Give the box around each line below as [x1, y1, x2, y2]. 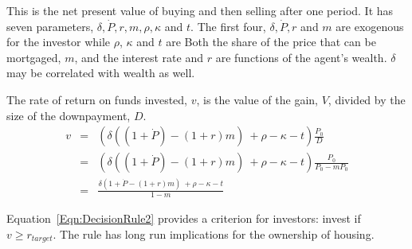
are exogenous [335, 18, 404, 34]
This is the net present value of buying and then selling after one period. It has [6, 2, 394, 18]
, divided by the [328, 91, 406, 107]
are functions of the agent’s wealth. [215, 49, 387, 65]
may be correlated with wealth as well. [6, 64, 195, 81]
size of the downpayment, [6, 107, 131, 123]
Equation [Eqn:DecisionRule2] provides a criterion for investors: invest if [6, 210, 361, 227]
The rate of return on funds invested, [6, 91, 188, 107]
